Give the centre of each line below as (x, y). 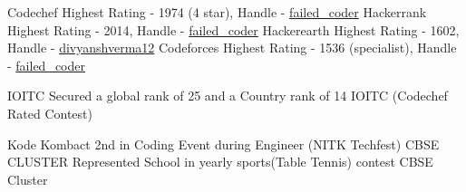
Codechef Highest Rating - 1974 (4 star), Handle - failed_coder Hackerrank (217, 12)
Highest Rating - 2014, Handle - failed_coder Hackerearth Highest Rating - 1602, (233, 29)
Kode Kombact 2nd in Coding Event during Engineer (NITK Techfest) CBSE (223, 144)
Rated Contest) (50, 113)
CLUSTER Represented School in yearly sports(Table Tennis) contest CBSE (220, 162)
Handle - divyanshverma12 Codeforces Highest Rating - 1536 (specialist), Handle (232, 48)
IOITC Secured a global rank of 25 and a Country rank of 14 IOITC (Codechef (228, 96)
